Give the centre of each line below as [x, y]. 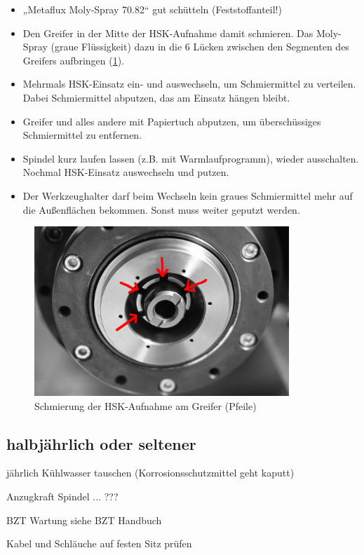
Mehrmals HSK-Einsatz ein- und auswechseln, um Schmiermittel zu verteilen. [189, 84]
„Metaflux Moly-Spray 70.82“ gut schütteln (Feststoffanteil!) [152, 9]
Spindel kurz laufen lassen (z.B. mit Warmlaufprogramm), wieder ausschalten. [191, 158]
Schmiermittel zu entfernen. [82, 135]
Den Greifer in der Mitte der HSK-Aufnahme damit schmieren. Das [168, 33]
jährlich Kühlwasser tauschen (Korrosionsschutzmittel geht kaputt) [150, 473]
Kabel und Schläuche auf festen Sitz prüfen [99, 543]
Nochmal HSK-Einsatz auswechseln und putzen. [126, 172]
